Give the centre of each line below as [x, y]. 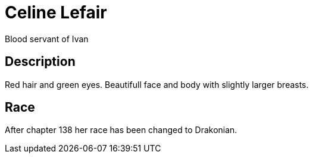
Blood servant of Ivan [47, 39]
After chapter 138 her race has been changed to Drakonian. [121, 130]
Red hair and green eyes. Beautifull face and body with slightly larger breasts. [157, 84]
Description [40, 62]
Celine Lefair [56, 12]
